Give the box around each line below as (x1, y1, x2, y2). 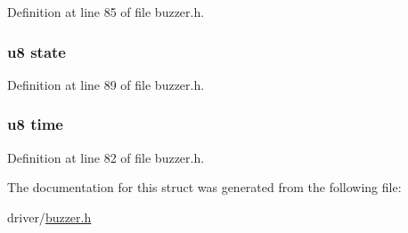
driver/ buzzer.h (7, 207, 92, 226)
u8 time (7, 113, 63, 135)
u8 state (7, 40, 66, 62)
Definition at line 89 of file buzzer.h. (7, 75, 205, 93)
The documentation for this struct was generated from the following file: (7, 178, 402, 197)
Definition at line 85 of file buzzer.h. (7, 3, 205, 20)
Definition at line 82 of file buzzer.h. (7, 148, 205, 166)
